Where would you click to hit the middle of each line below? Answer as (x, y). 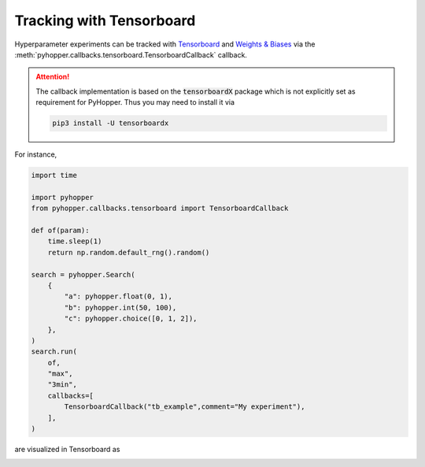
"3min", (63, 385)
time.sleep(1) (75, 241)
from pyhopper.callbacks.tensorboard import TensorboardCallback (160, 208)
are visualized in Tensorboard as (67, 450)
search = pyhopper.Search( (83, 274)
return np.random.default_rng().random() (129, 252)
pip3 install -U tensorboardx (111, 123)
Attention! (53, 77)
